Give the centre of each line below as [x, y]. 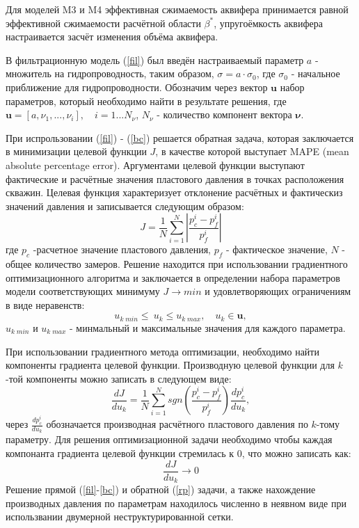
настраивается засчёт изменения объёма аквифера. [112, 37]
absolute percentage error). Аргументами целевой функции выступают [155, 165]
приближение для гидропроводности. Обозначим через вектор [137, 87]
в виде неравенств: [45, 304]
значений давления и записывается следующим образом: [125, 206]
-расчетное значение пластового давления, [122, 249]
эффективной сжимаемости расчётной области [103, 23]
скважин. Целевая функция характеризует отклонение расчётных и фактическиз [174, 192]
